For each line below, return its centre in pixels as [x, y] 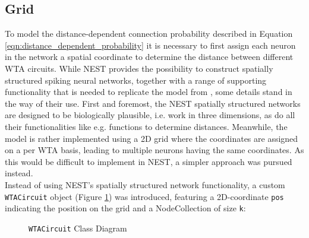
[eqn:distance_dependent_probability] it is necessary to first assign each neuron [150, 45]
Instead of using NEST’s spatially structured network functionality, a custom [145, 184]
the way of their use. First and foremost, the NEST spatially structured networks [153, 103]
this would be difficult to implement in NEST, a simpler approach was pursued [149, 161]
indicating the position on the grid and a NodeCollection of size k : [125, 208]
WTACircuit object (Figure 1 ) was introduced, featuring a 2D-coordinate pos [144, 196]
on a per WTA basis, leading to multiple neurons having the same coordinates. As [154, 150]
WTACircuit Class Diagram [78, 228]
